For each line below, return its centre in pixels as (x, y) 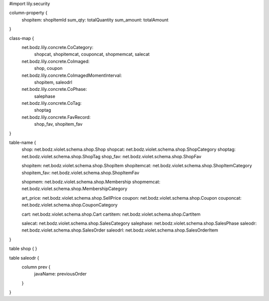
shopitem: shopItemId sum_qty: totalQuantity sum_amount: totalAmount (95, 19)
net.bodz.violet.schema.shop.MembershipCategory (74, 189)
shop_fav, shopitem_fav (58, 124)
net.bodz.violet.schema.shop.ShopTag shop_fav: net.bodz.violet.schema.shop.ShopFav (112, 156)
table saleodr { (24, 258)
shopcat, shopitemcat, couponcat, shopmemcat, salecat (92, 54)
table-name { (23, 143)
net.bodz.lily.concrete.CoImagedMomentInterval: (72, 75)
